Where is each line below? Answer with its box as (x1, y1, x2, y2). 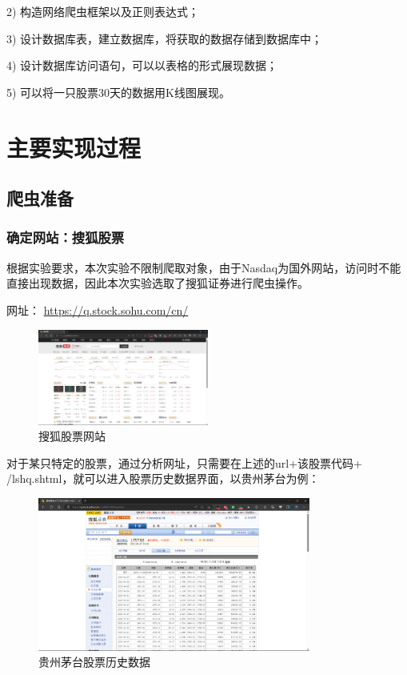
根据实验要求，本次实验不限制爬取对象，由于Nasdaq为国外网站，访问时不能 (6, 259, 401, 275)
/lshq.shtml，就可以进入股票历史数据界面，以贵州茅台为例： (6, 470, 320, 487)
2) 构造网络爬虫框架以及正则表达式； (6, 3, 200, 19)
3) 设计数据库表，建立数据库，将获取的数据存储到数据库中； (6, 30, 323, 46)
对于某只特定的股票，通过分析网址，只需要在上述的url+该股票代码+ (6, 454, 362, 471)
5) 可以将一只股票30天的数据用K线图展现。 (6, 83, 230, 100)
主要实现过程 (6, 131, 142, 163)
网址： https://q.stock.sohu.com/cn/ (6, 301, 189, 318)
